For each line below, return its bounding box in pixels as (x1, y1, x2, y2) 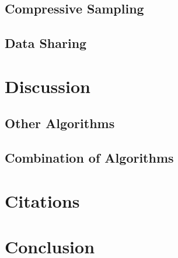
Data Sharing (5, 34, 87, 52)
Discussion (5, 74, 90, 98)
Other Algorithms (5, 114, 115, 132)
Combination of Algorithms (5, 149, 174, 167)
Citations (5, 188, 80, 212)
